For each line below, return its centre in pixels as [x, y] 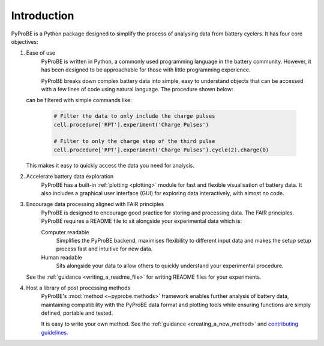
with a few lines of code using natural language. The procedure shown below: [137, 89]
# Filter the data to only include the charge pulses [134, 116]
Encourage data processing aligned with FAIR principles [95, 204]
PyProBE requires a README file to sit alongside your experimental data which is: [142, 221]
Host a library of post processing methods [78, 288]
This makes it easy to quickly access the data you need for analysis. [110, 165]
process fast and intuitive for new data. [104, 249]
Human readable [61, 257]
